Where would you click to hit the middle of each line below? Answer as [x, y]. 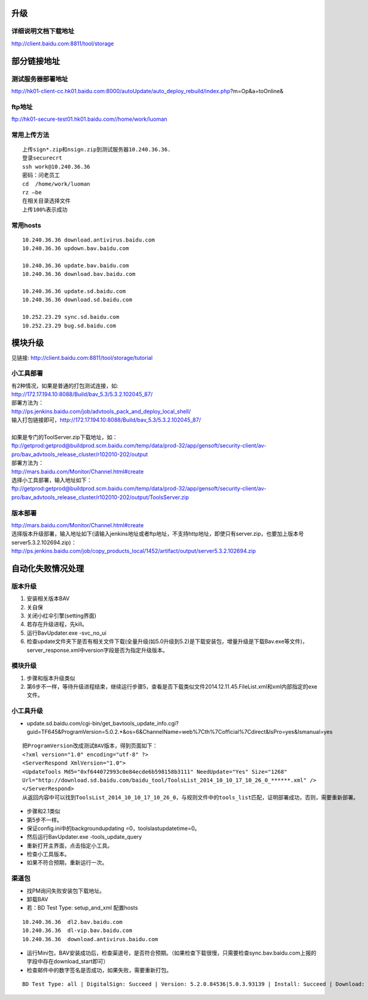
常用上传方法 [30, 135]
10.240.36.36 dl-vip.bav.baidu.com [77, 931]
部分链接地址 [36, 61]
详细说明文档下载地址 [43, 31]
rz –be [32, 192]
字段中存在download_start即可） [68, 961]
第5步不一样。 [44, 820]
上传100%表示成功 [45, 209]
